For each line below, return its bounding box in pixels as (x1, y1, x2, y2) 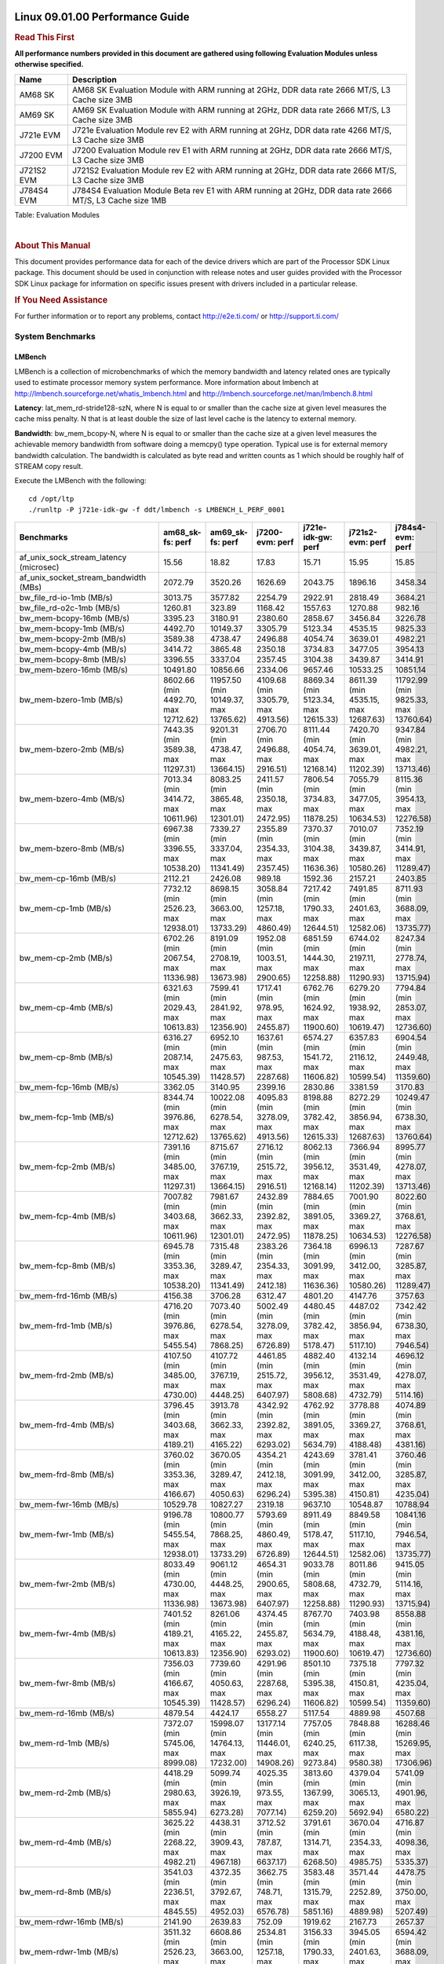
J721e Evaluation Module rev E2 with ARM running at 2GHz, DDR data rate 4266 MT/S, (71, 124, 392, 135)
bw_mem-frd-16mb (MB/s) (19, 1291, 118, 1302)
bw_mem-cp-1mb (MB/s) (19, 903, 111, 914)
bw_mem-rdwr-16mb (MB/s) (19, 1917, 124, 1928)
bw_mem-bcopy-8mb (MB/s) (19, 654, 127, 665)
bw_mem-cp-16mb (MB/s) (19, 873, 117, 884)
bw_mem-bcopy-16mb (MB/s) (19, 613, 130, 624)
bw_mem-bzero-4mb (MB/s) (19, 793, 126, 804)
